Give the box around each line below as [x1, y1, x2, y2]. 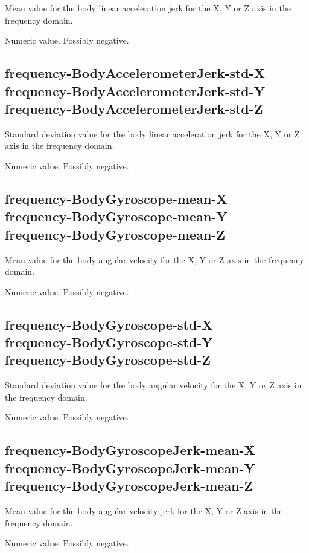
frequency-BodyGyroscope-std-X [5, 315, 213, 333]
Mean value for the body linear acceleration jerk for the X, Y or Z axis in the [5, 2, 291, 14]
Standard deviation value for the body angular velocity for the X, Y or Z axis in [5, 379, 302, 391]
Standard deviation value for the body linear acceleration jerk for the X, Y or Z [5, 127, 300, 140]
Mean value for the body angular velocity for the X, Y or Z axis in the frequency [5, 253, 304, 266]
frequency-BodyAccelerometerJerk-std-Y [5, 81, 266, 100]
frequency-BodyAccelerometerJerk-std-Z [5, 99, 263, 117]
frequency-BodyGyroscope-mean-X [5, 189, 228, 208]
